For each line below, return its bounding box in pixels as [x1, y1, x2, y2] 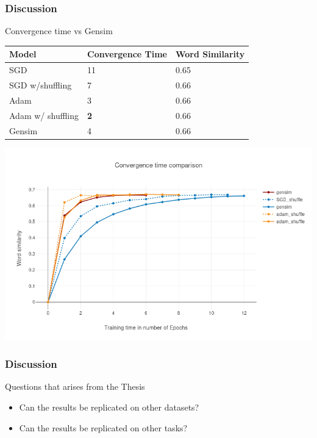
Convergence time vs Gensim [5, 24, 113, 37]
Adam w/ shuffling [9, 109, 79, 121]
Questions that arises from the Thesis [5, 380, 145, 393]
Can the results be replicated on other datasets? [19, 401, 199, 414]
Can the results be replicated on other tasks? [19, 421, 188, 434]
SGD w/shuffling [9, 79, 72, 91]
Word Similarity [176, 48, 245, 60]
